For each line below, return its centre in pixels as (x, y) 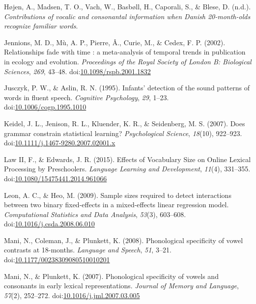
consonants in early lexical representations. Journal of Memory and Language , (121, 286)
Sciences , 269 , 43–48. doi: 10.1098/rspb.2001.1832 (77, 71)
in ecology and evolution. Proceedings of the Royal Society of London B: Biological (128, 61)
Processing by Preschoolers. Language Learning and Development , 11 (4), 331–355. (127, 169)
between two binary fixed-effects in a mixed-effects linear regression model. (116, 205)
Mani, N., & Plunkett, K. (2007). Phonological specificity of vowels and (111, 276)
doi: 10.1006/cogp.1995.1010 (45, 107)
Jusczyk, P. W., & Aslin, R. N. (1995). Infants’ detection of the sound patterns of (127, 88)
